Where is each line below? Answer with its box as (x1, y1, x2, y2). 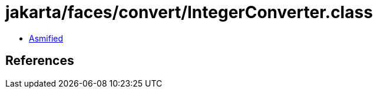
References (5, 53, 74, 68)
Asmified (29, 33, 64, 43)
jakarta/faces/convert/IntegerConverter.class (5, 2, 373, 22)
